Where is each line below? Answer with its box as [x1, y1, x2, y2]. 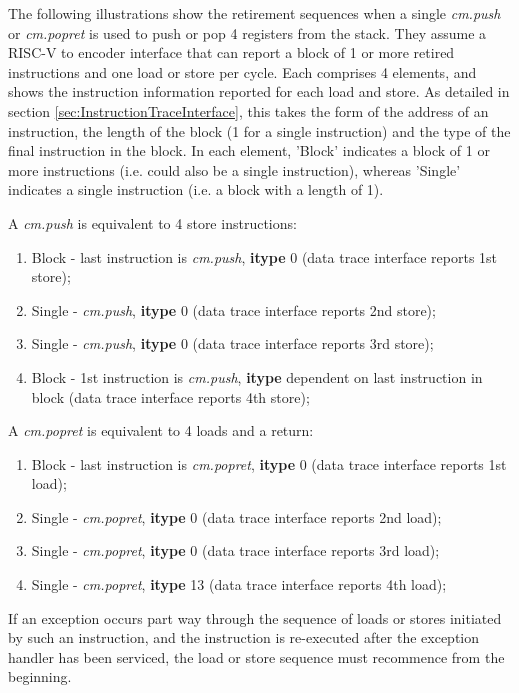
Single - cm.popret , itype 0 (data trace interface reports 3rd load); [31, 540, 440, 561]
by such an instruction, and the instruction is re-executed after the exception [8, 627, 480, 648]
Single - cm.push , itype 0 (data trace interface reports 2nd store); [31, 299, 436, 320]
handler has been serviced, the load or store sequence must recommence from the [8, 646, 505, 667]
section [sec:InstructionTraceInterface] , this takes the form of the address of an [8, 100, 489, 121]
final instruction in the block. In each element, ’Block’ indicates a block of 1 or [8, 140, 490, 161]
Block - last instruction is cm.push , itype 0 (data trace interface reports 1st [31, 246, 498, 267]
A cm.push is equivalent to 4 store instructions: [8, 212, 297, 233]
